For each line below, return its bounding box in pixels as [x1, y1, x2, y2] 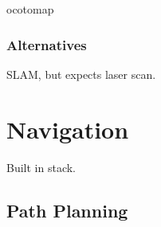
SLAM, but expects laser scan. [6, 65, 156, 82]
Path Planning [6, 198, 128, 222]
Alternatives [6, 34, 87, 54]
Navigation [6, 112, 129, 145]
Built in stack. [6, 159, 76, 175]
